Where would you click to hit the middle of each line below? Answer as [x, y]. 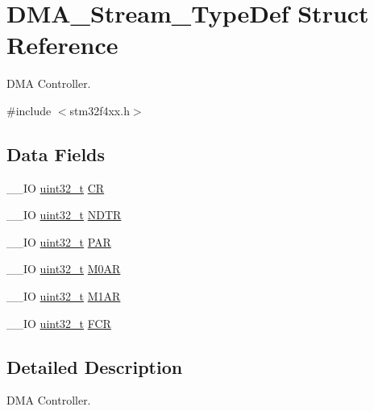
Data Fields [56, 154]
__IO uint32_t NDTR [64, 215]
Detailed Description [95, 366]
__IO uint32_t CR [56, 187]
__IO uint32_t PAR [59, 241]
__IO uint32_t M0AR [64, 269]
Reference [62, 45]
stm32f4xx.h [100, 110]
